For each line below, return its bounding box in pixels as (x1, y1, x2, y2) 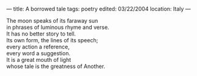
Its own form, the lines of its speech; (6, 37, 98, 44)
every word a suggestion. (6, 50, 70, 57)
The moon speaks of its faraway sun (6, 17, 98, 24)
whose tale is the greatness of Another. (6, 63, 106, 70)
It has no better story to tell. (6, 30, 76, 37)
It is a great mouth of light (6, 56, 72, 63)
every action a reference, (6, 43, 70, 50)
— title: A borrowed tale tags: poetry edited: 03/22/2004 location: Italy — (6, 6, 191, 12)
